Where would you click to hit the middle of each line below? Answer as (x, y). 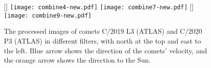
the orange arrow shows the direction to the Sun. (77, 60)
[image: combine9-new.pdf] (48, 15)
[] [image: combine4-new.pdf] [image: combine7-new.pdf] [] (99, 6)
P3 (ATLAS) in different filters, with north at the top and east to (103, 40)
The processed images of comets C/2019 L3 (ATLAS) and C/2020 (103, 31)
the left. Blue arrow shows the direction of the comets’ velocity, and (105, 50)
